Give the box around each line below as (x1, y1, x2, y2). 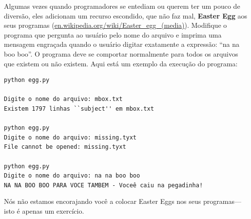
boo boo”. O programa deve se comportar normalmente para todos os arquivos (4, 48, 238, 59)
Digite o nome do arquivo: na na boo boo (4, 172, 140, 179)
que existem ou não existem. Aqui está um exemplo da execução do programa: (4, 58, 238, 68)
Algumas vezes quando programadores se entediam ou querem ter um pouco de (4, 1, 240, 11)
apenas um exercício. (22, 205, 84, 216)
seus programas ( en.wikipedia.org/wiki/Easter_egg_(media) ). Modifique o (4, 20, 227, 30)
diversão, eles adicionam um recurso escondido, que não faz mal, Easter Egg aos (4, 10, 248, 20)
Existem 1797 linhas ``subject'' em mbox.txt (4, 105, 154, 112)
